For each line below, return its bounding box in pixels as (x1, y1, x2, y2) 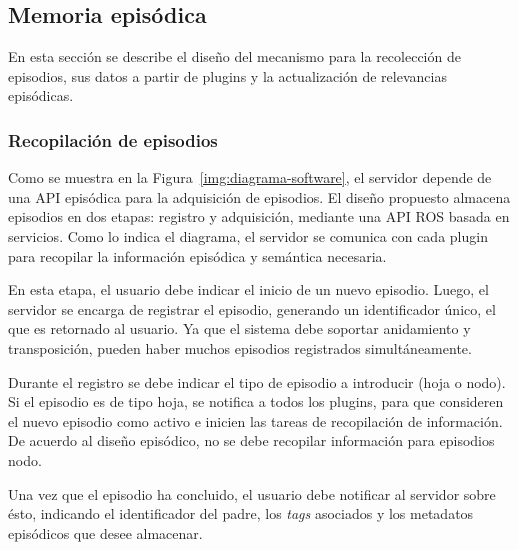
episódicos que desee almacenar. (8, 522, 203, 543)
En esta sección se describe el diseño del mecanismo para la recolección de (8, 46, 461, 67)
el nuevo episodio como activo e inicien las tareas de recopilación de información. (8, 410, 503, 431)
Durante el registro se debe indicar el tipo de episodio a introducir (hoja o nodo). (8, 371, 506, 392)
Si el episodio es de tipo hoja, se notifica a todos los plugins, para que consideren (8, 391, 504, 412)
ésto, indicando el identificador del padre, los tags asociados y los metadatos (8, 503, 474, 524)
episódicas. (8, 85, 74, 106)
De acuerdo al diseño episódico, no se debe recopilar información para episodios (8, 430, 495, 451)
